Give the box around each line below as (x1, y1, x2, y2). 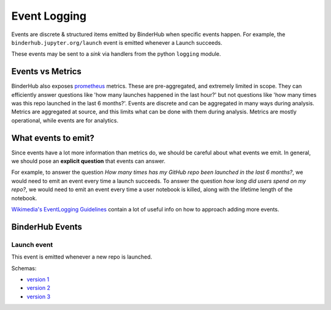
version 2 (26, 284, 50, 292)
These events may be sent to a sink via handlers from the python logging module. (11, 50, 221, 58)
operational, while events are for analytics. (11, 116, 119, 124)
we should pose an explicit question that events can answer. (11, 157, 165, 165)
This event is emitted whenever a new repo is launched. (11, 253, 153, 260)
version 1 (26, 276, 50, 283)
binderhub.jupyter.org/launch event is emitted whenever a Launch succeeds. (11, 39, 223, 46)
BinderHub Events (11, 221, 83, 232)
